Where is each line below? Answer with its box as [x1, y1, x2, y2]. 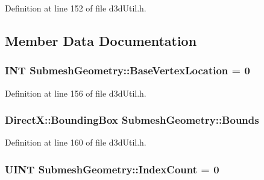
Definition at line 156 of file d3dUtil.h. [5, 86, 146, 99]
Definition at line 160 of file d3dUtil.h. [5, 136, 146, 149]
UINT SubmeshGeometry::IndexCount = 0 [5, 161, 219, 176]
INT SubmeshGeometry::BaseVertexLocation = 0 [5, 63, 250, 78]
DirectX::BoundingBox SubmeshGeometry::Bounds [5, 112, 259, 127]
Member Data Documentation [5, 31, 197, 50]
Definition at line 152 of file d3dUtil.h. [5, 2, 146, 14]
